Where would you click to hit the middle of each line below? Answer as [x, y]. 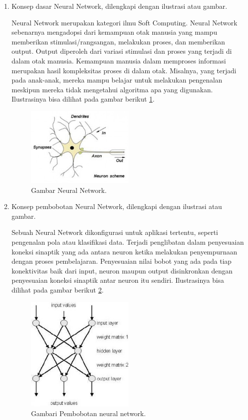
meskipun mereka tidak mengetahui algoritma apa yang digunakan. [112, 89]
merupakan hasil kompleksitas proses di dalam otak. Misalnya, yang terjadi [124, 70]
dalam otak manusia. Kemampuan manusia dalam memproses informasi [119, 60]
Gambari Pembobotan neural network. [88, 413]
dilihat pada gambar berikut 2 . [57, 289]
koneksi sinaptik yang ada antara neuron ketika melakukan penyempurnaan [124, 251]
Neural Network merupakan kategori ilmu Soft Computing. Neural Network [124, 22]
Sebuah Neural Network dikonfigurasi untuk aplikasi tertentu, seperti [115, 232]
